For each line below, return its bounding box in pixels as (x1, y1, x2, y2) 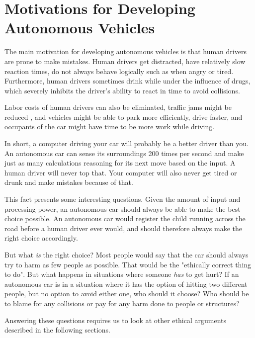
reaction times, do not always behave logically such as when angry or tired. (4, 66, 234, 76)
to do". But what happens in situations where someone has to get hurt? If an (4, 269, 239, 279)
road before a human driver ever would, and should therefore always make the (4, 223, 242, 233)
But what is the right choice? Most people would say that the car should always (4, 250, 249, 259)
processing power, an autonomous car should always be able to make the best (4, 203, 241, 214)
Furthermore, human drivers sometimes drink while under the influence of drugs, (4, 76, 251, 86)
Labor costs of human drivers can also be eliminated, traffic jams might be (4, 102, 232, 112)
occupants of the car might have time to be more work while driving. (4, 121, 215, 132)
